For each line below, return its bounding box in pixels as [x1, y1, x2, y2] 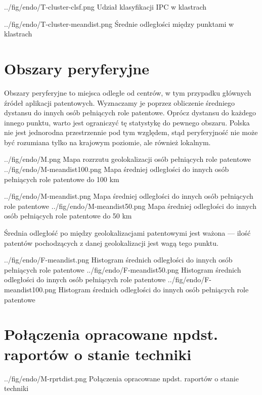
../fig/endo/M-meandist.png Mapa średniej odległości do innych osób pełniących [4, 191, 253, 201]
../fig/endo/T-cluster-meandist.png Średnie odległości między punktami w [4, 18, 234, 29]
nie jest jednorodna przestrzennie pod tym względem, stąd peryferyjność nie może [4, 127, 258, 138]
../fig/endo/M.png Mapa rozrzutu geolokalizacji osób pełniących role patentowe [4, 154, 251, 164]
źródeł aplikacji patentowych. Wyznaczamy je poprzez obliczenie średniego [4, 97, 235, 108]
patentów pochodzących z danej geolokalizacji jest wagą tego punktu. [4, 237, 219, 248]
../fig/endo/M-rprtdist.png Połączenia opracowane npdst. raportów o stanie [4, 373, 239, 383]
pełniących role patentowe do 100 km [4, 173, 119, 184]
